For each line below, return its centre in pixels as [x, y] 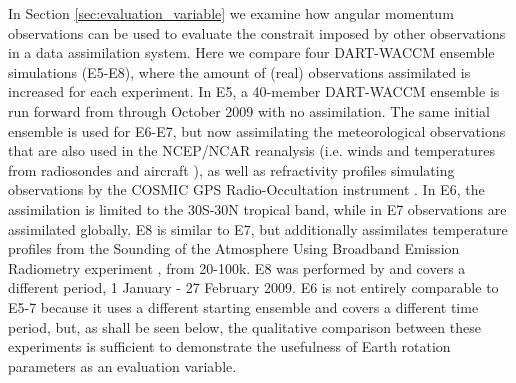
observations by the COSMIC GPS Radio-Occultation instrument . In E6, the [246, 189]
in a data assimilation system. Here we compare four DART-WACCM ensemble [251, 52]
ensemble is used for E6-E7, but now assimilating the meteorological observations [257, 130]
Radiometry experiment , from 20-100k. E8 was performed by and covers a [237, 267]
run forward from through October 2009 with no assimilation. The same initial [249, 110]
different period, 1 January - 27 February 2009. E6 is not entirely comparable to [253, 287]
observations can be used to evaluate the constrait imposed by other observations [257, 32]
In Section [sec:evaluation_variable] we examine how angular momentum [231, 13]
